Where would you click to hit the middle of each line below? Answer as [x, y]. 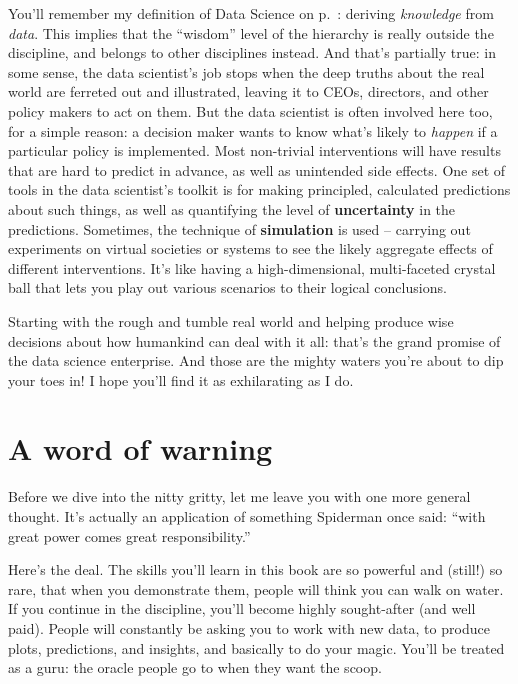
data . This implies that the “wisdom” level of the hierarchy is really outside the [251, 32]
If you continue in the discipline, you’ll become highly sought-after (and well [242, 608]
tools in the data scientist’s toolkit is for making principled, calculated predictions [259, 189]
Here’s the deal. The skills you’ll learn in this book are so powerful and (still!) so [255, 569]
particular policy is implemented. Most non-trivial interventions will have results [254, 150]
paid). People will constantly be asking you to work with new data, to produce [249, 627]
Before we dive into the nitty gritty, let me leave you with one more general [239, 496]
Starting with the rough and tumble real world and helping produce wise [231, 320]
